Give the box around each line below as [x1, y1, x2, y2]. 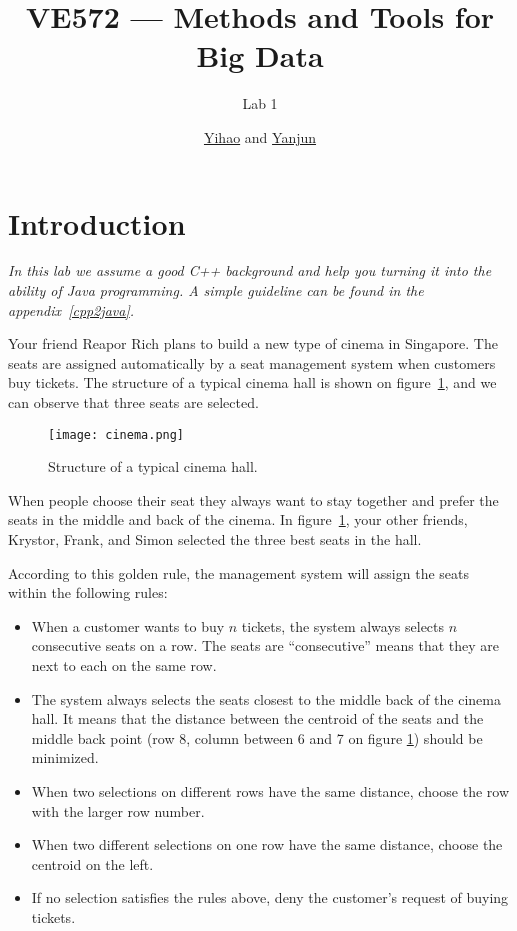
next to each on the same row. [31, 655, 217, 675]
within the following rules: [8, 582, 168, 603]
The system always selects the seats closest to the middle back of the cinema [31, 688, 501, 709]
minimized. [31, 747, 99, 768]
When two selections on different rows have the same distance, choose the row [31, 780, 510, 801]
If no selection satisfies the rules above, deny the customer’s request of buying [31, 887, 509, 908]
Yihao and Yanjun [203, 126, 317, 147]
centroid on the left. [31, 853, 154, 874]
